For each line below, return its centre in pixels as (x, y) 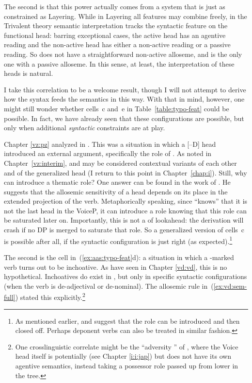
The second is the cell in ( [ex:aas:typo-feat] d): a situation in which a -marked (119, 257)
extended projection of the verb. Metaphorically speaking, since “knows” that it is (126, 201)
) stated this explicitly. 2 (50, 296)
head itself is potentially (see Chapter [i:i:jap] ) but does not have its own (123, 356)
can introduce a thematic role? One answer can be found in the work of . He (117, 182)
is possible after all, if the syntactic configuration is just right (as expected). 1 (118, 240)
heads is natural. (29, 73)
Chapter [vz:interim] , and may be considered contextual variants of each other (120, 163)
